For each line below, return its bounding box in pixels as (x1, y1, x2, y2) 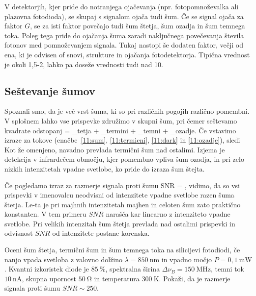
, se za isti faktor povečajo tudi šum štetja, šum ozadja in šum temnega (30, 21, 245, 31)
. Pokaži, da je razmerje (159, 273, 230, 283)
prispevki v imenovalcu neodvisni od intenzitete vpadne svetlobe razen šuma (4, 190, 234, 200)
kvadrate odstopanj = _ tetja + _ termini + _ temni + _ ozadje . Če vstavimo (4, 125, 236, 135)
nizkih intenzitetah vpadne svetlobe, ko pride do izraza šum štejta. (4, 163, 205, 173)
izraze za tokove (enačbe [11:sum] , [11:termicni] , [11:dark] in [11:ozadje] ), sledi (4, 135, 240, 145)
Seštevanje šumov (4, 83, 95, 98)
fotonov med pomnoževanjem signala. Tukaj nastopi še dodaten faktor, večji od (4, 40, 244, 50)
